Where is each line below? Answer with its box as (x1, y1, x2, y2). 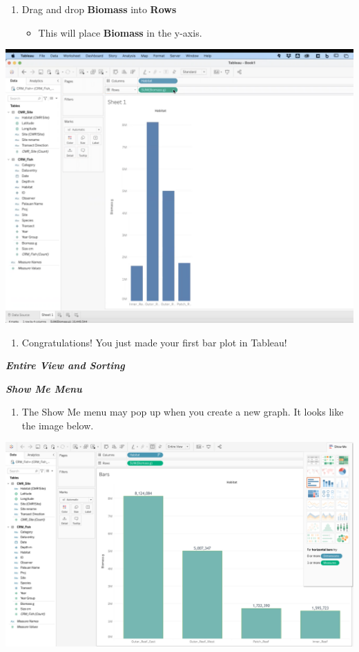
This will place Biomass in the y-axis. (38, 25, 202, 39)
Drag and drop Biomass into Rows (21, 2, 177, 16)
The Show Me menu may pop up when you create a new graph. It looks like (21, 404, 344, 419)
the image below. (21, 418, 94, 432)
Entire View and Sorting (6, 358, 125, 373)
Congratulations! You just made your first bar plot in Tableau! (21, 335, 287, 349)
